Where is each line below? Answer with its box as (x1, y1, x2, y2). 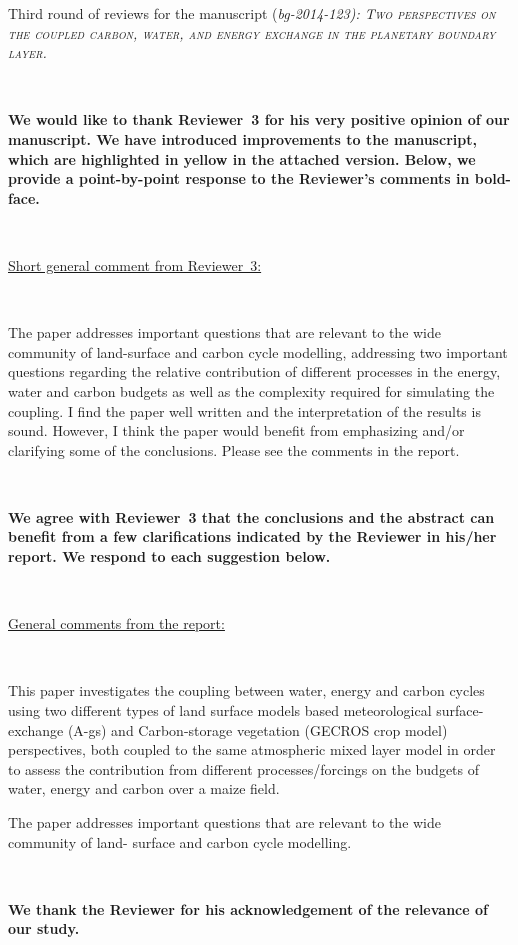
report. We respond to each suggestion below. (8, 546, 331, 567)
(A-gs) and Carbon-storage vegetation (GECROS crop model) (67, 719, 448, 740)
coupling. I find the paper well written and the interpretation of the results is (8, 400, 481, 421)
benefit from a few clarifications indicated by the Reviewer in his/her (8, 526, 497, 547)
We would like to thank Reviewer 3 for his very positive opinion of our (8, 109, 510, 130)
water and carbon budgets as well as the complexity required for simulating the (8, 380, 495, 401)
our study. (8, 918, 80, 939)
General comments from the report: (8, 613, 225, 634)
